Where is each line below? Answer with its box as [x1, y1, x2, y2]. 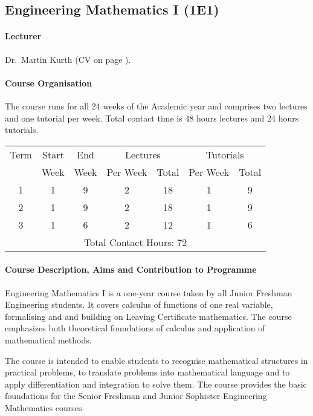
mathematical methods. [5, 333, 92, 346]
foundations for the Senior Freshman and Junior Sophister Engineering [5, 389, 267, 402]
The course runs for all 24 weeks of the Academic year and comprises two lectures [5, 99, 308, 112]
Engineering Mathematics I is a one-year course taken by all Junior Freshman [5, 286, 292, 299]
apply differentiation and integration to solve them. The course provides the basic [5, 377, 307, 390]
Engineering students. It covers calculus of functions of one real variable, [5, 298, 273, 311]
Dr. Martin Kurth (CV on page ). [5, 53, 131, 65]
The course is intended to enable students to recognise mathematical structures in [5, 354, 308, 366]
